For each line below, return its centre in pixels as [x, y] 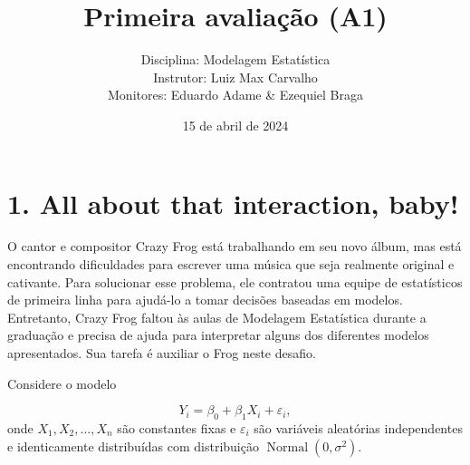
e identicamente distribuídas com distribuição [133, 446]
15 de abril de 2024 [235, 125]
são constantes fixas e [177, 427]
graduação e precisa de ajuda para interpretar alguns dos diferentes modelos [218, 335]
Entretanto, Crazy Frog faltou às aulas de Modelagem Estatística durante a [217, 317]
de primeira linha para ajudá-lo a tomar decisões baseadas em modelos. [205, 300]
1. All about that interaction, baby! [233, 203]
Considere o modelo [62, 383]
